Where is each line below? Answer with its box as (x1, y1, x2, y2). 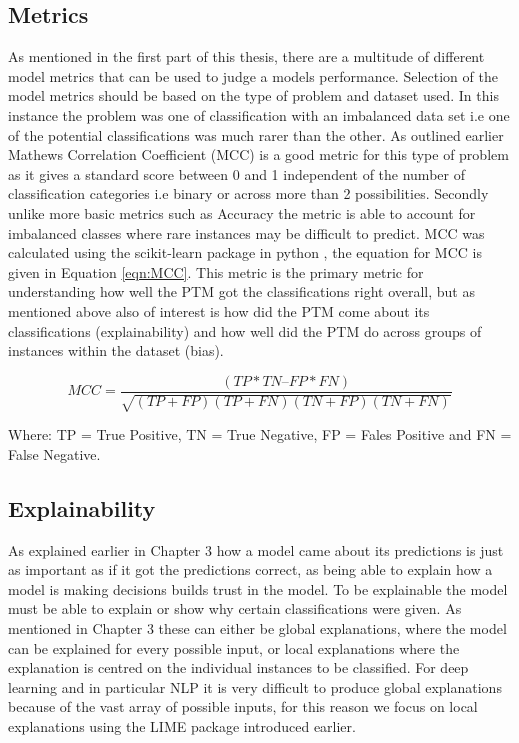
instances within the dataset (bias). (8, 340, 224, 361)
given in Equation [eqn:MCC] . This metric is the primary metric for (8, 261, 424, 282)
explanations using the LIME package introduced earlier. (8, 715, 356, 736)
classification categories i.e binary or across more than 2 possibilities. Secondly (8, 183, 489, 204)
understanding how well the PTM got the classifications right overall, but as (8, 281, 475, 302)
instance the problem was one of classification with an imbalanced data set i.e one (8, 104, 510, 125)
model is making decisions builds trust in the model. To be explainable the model (8, 578, 508, 599)
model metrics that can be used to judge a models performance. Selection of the (8, 65, 498, 86)
